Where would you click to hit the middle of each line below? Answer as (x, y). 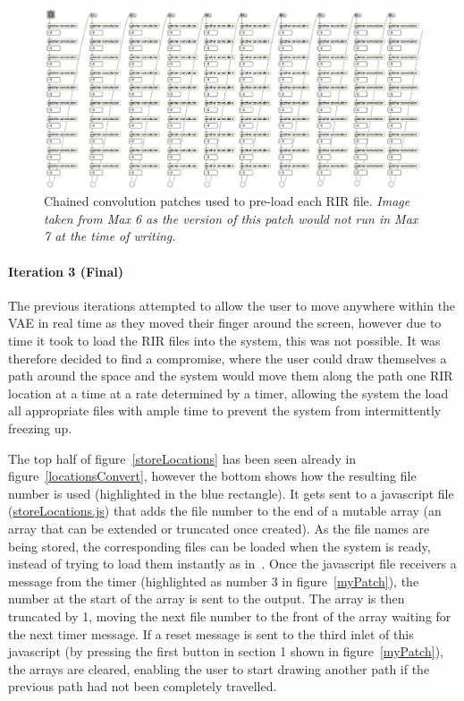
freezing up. (40, 428)
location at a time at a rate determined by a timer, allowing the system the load (228, 393)
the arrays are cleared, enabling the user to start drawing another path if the (219, 668)
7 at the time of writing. (110, 236)
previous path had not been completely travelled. (143, 686)
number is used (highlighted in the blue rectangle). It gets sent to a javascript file (231, 493)
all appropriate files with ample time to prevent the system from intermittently (225, 410)
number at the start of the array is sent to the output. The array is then (207, 598)
